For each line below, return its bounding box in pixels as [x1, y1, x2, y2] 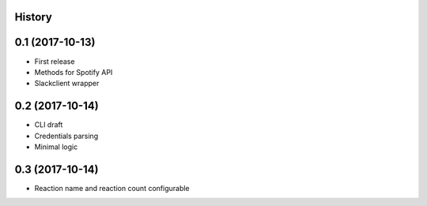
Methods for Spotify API [34, 67, 113, 77]
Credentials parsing [34, 131, 99, 140]
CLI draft [34, 120, 63, 129]
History [14, 10, 53, 24]
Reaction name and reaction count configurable [34, 183, 190, 193]
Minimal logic [34, 142, 78, 152]
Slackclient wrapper [34, 79, 100, 88]
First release [34, 56, 75, 66]
